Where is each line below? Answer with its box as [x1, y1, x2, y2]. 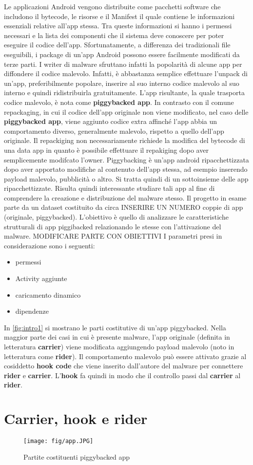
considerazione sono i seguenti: [4, 240, 95, 250]
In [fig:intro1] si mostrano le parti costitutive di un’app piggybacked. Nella [4, 322, 226, 332]
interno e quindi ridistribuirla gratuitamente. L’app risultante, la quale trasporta [4, 87, 245, 98]
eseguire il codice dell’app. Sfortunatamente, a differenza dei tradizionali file [4, 40, 231, 50]
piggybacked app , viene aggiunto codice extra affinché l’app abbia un [4, 116, 217, 126]
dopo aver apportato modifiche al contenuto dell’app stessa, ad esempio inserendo [4, 164, 248, 174]
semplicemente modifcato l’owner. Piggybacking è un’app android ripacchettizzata [4, 154, 249, 164]
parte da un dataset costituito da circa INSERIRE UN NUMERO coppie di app [4, 202, 243, 212]
